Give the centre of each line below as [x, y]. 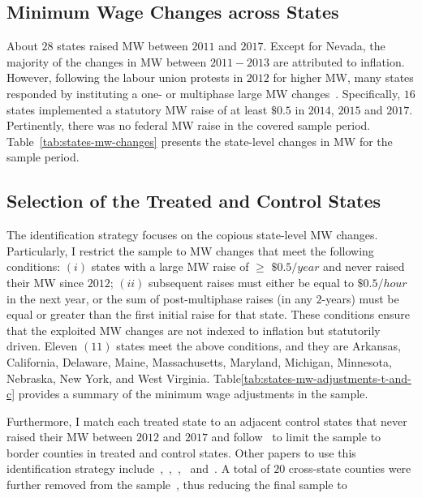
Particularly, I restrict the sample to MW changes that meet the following [190, 250]
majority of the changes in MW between [107, 61]
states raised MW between [123, 46]
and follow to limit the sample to [296, 437]
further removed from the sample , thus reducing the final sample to [177, 485]
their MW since [45, 282]
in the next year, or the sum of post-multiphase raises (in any [159, 298]
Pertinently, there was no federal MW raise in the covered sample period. [189, 125]
